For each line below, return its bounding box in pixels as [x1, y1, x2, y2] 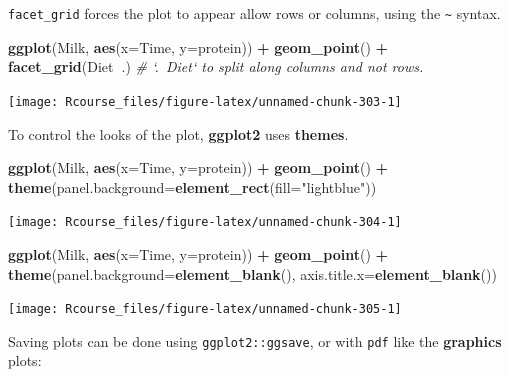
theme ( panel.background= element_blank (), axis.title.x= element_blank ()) [8, 263, 497, 284]
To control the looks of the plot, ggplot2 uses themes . [8, 123, 349, 144]
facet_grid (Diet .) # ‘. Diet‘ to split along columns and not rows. [8, 56, 424, 77]
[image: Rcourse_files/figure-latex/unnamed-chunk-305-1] [8, 302, 402, 317]
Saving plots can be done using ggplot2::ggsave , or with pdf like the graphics [8, 330, 502, 351]
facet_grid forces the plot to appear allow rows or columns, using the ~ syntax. [8, 3, 501, 23]
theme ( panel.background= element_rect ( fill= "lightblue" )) [8, 176, 377, 197]
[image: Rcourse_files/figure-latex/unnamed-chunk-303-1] [8, 94, 402, 109]
